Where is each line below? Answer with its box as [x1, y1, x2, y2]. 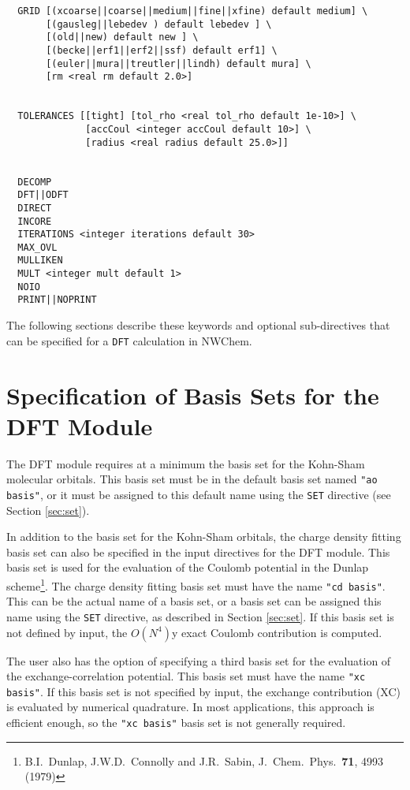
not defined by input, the [6, 624, 128, 640]
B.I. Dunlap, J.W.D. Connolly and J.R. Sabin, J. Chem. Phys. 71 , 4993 [24, 752, 383, 769]
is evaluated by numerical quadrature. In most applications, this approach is [6, 699, 375, 715]
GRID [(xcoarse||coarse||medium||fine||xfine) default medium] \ [17, 6, 368, 17]
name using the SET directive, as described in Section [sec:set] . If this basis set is [6, 608, 394, 624]
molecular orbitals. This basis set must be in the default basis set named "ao [6, 471, 378, 487]
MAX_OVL [17, 241, 58, 253]
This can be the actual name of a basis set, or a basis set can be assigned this [6, 593, 382, 609]
